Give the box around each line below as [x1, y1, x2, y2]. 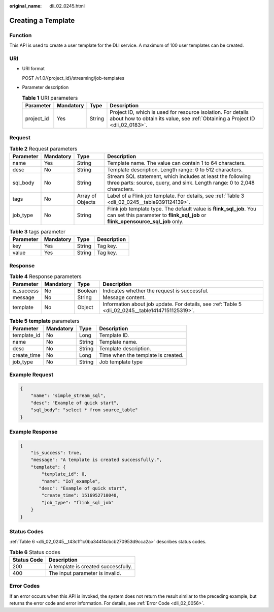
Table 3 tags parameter [9, 228, 66, 235]
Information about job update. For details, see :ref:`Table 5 [102, 300, 242, 308]
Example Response [9, 428, 58, 435]
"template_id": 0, [41, 471, 87, 477]
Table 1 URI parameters [22, 94, 78, 101]
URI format [22, 66, 45, 72]
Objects [77, 198, 96, 205]
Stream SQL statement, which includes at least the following [107, 173, 251, 180]
